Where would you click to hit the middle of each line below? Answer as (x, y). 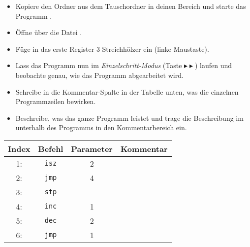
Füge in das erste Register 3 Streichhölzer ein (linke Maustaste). (112, 49)
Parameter (92, 148)
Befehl (51, 148)
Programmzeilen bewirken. (56, 101)
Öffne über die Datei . (49, 32)
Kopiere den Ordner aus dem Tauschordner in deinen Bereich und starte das (131, 6)
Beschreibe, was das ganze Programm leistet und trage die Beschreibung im (129, 118)
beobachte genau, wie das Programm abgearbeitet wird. (99, 75)
